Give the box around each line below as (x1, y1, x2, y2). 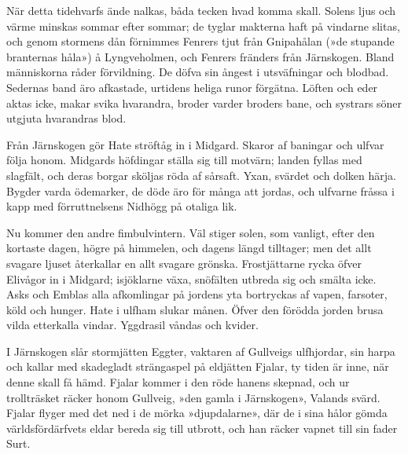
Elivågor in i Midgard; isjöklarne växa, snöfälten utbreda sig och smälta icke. (6, 270, 377, 287)
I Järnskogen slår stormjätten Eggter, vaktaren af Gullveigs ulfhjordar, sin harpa (6, 342, 395, 359)
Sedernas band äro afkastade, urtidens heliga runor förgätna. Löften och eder (6, 79, 378, 95)
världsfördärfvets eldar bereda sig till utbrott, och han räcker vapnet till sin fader (6, 419, 398, 436)
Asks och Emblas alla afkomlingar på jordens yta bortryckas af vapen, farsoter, (6, 286, 388, 302)
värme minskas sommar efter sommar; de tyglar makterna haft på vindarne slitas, (6, 17, 400, 34)
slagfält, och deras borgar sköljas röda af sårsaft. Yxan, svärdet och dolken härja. (6, 167, 396, 183)
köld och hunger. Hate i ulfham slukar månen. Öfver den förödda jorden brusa (6, 301, 384, 317)
